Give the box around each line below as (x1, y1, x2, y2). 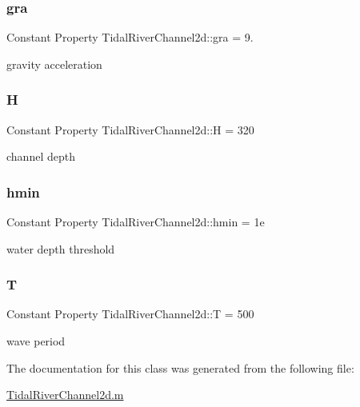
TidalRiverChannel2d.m (6, 386, 124, 403)
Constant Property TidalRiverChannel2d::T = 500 (6, 305, 254, 322)
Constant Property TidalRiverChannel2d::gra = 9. (6, 29, 254, 46)
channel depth (6, 148, 75, 165)
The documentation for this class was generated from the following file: (6, 359, 354, 376)
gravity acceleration (6, 55, 102, 72)
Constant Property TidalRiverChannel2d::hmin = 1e (6, 213, 265, 230)
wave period (6, 333, 66, 349)
